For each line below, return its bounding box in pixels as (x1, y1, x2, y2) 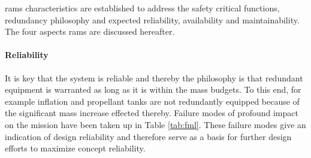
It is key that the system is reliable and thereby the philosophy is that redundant (5, 71, 303, 84)
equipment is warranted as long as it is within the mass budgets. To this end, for (5, 83, 301, 96)
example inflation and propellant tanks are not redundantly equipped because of (5, 95, 300, 107)
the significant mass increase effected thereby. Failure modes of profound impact (5, 107, 298, 119)
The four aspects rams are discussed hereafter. (5, 25, 175, 38)
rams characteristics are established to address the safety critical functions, (5, 2, 280, 14)
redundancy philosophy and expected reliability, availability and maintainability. (5, 13, 300, 26)
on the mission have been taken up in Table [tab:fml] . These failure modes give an (5, 118, 306, 130)
